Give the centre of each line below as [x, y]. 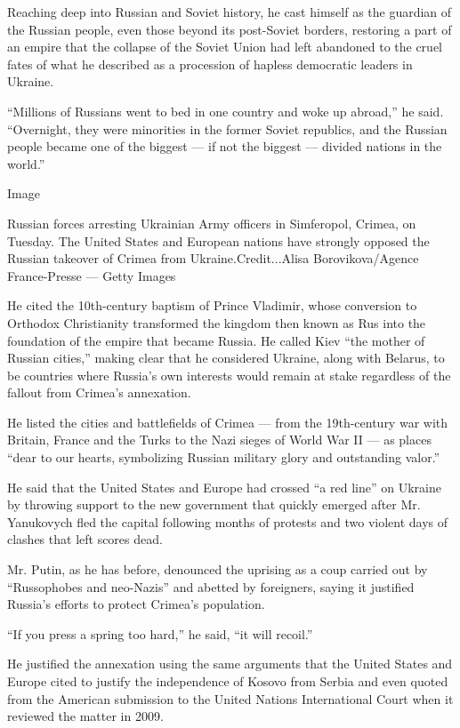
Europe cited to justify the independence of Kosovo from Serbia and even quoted [228, 681]
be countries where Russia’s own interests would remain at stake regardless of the [229, 375]
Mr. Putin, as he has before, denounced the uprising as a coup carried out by [218, 569]
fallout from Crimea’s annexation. [99, 392]
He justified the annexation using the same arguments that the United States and [230, 664]
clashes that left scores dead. [85, 539]
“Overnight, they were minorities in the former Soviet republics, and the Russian [227, 128]
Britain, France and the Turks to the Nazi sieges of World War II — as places [219, 440]
